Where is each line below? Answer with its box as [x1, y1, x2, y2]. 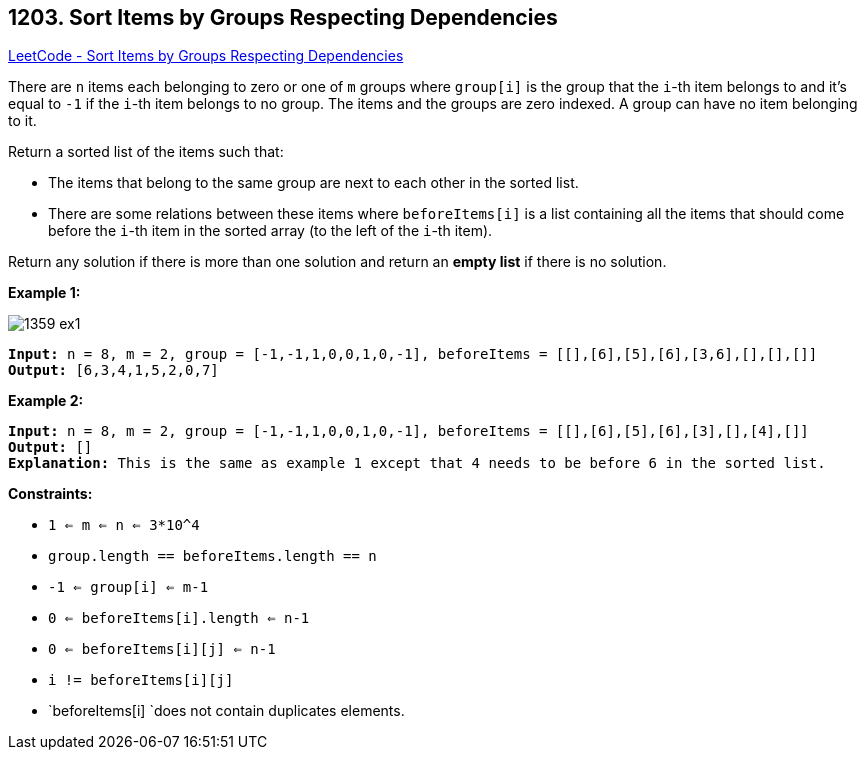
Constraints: [8, 485, 93, 503]
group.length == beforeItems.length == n [48, 548, 377, 565]
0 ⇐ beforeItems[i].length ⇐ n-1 [48, 610, 310, 627]
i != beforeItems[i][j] [48, 672, 234, 689]
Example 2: [8, 392, 84, 410]
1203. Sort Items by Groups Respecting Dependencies [8, 5, 558, 30]
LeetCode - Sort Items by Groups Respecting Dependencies [8, 47, 404, 65]
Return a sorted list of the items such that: [8, 143, 284, 161]
